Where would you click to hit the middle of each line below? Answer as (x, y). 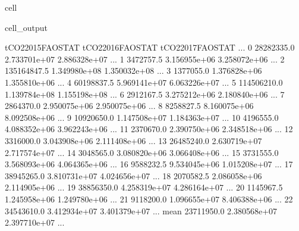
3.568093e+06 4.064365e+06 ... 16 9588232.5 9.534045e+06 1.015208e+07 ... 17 (149, 164)
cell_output (26, 27)
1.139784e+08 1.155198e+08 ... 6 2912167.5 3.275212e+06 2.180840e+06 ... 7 (145, 94)
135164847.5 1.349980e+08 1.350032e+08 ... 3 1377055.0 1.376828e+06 (133, 71)
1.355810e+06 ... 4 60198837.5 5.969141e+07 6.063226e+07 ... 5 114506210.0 (144, 82)
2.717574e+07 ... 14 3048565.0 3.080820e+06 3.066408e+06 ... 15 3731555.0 (142, 152)
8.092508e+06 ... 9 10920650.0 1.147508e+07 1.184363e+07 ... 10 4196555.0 (142, 117)
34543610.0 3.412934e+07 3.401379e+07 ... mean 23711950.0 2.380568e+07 (141, 210)
